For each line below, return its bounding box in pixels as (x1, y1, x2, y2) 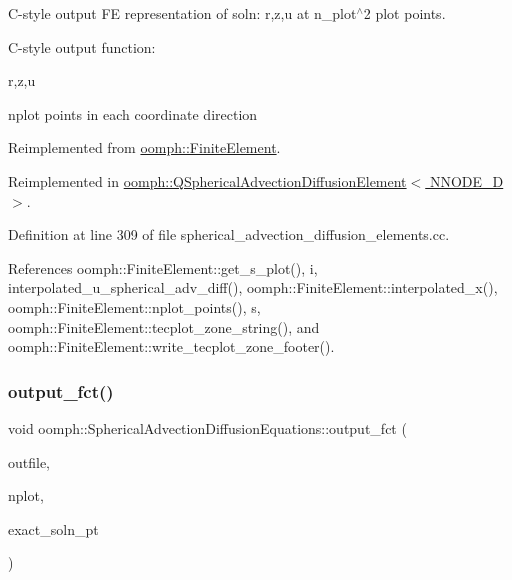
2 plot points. (363, 3, 446, 23)
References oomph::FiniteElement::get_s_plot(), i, (8, 257, 318, 278)
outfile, (8, 451, 51, 472)
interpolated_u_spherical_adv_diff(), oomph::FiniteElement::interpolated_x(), (8, 277, 498, 298)
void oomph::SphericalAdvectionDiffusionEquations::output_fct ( (8, 417, 407, 438)
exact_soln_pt (8, 518, 99, 539)
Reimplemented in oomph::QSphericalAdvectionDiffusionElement (8, 170, 407, 191)
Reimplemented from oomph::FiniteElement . (8, 137, 281, 158)
